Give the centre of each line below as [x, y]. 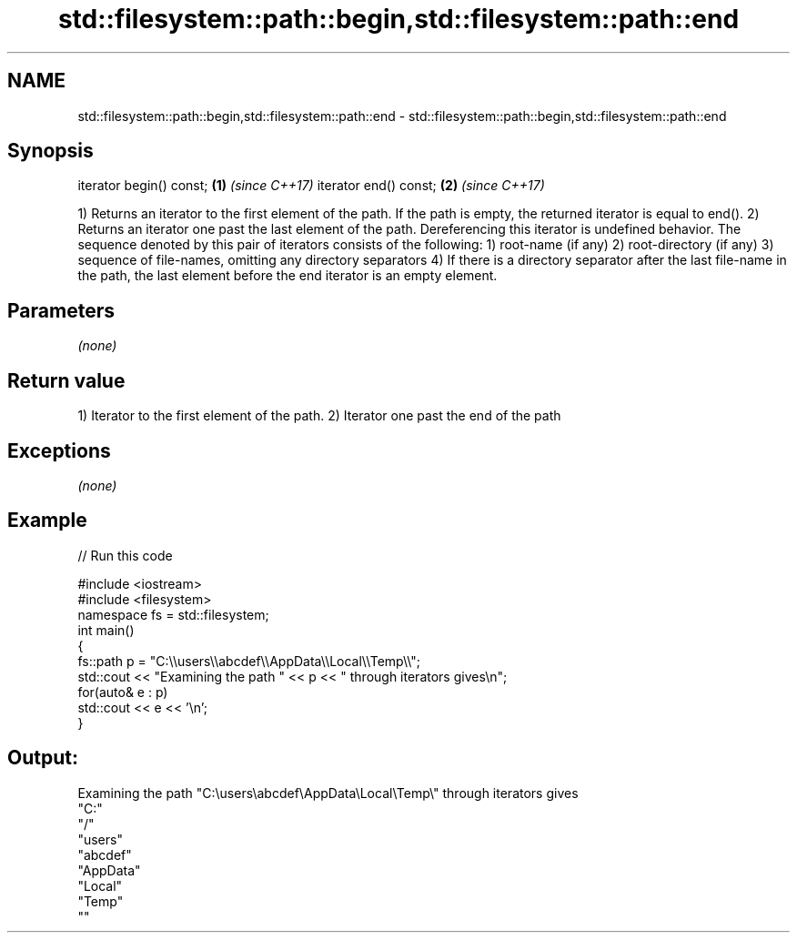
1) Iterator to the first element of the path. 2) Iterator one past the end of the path [319, 416]
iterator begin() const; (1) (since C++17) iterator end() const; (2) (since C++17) [311, 186]
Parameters [61, 310]
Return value [66, 380]
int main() [106, 630]
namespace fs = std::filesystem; [173, 614]
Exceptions [59, 450]
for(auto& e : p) [123, 692]
